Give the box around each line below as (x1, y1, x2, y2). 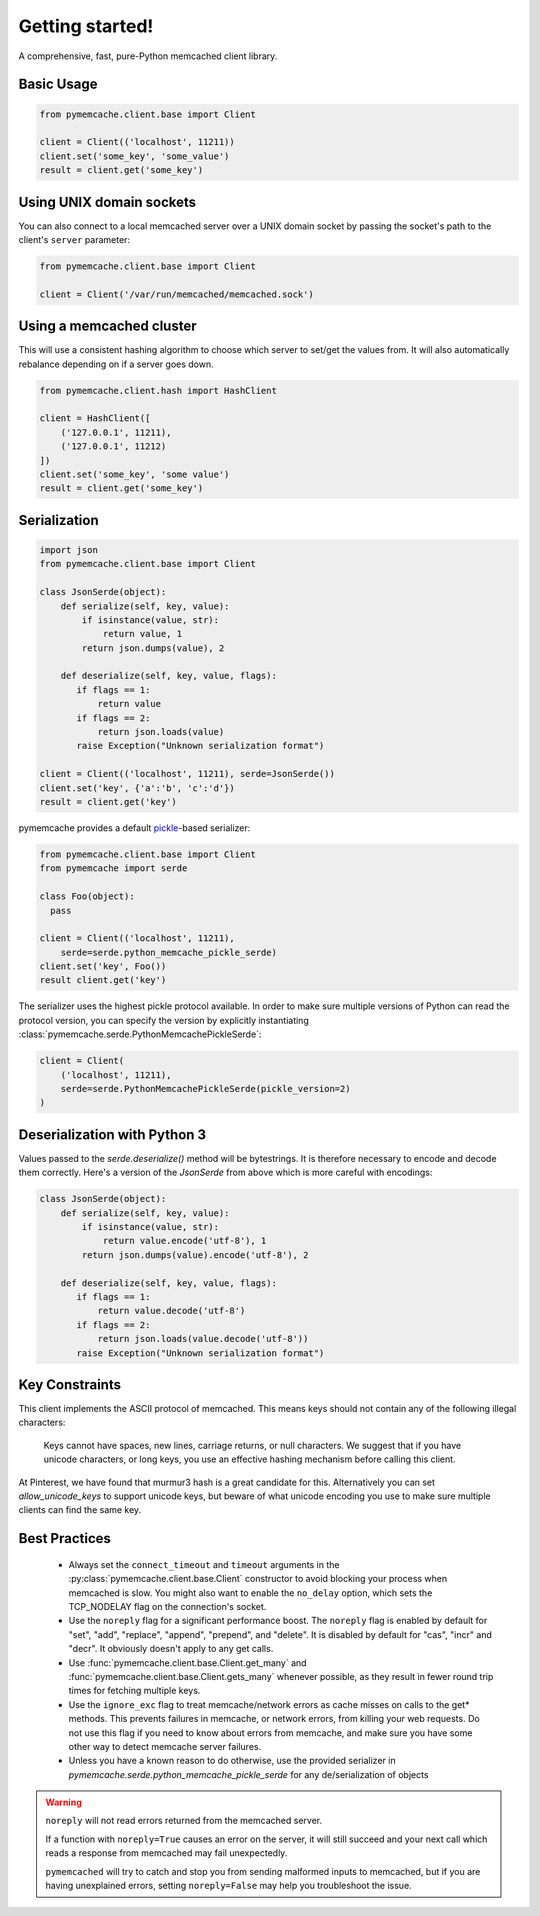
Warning (45, 1796, 82, 1809)
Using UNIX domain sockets (18, 193, 197, 210)
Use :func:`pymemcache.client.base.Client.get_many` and (68, 1656, 307, 1669)
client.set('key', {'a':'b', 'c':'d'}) (39, 782, 235, 794)
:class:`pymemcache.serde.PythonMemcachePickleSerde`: (18, 1028, 262, 1040)
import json (39, 544, 99, 555)
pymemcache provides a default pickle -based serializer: (18, 821, 251, 834)
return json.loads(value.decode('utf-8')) (97, 1333, 309, 1345)
